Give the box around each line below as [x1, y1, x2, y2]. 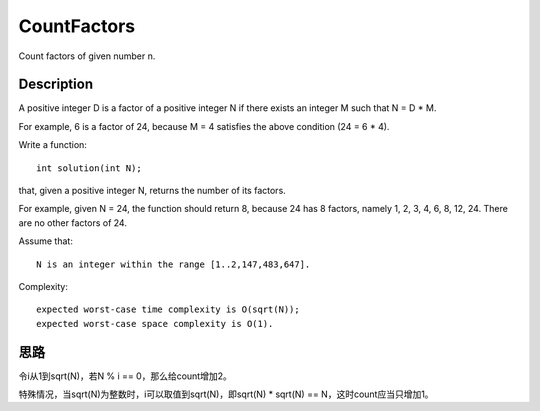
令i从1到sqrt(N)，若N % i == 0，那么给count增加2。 [18, 370, 232, 382]
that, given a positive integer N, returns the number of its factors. [18, 185, 287, 197]
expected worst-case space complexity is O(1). [36, 318, 274, 329]
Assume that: [18, 235, 74, 247]
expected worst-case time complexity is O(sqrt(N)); [36, 304, 300, 315]
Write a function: [18, 139, 87, 151]
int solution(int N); [36, 162, 142, 174]
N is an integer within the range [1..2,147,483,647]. [36, 258, 311, 270]
